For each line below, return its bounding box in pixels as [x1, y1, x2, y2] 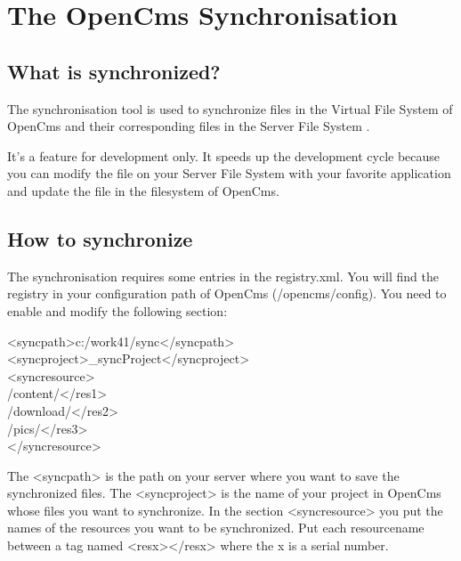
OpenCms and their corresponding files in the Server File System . [7, 117, 370, 135]
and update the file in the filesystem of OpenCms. [7, 181, 279, 199]
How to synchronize [7, 224, 193, 252]
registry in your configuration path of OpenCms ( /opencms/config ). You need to [7, 284, 447, 303]
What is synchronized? [7, 57, 221, 85]
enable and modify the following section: [7, 301, 228, 320]
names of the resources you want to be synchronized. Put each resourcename [7, 518, 425, 537]
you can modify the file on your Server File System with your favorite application [7, 164, 451, 183]
